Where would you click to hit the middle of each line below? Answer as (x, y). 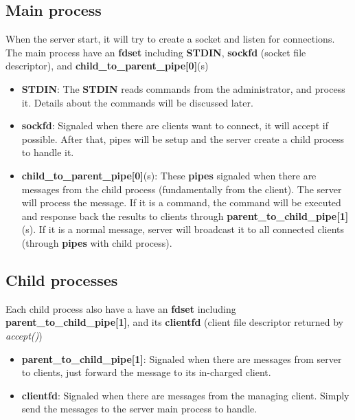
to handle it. (48, 152)
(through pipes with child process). (97, 242)
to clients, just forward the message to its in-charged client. (146, 372)
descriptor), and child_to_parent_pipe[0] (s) (107, 66)
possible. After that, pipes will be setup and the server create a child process (183, 139)
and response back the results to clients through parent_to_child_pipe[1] (185, 215)
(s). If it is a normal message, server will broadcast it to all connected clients (183, 229)
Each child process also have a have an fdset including (121, 308)
